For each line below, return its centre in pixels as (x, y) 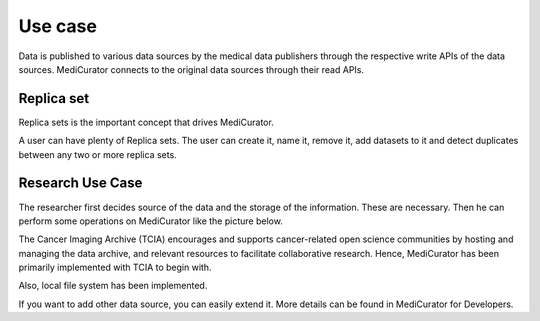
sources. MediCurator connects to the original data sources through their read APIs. (191, 69)
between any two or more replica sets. (97, 154)
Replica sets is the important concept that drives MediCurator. (146, 122)
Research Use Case (80, 183)
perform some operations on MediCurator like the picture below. (151, 221)
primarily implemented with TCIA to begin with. (115, 267)
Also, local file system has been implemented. (113, 286)
